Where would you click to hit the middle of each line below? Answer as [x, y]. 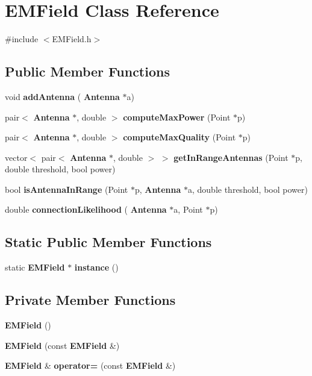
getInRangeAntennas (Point [231, 157]
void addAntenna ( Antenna [62, 96]
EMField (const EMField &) [62, 345]
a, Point [188, 209]
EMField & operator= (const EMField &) [90, 365]
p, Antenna [158, 189]
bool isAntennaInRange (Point [67, 189]
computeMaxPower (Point [177, 117]
